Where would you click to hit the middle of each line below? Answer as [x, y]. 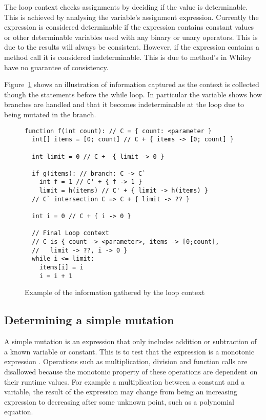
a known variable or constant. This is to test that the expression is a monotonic [129, 351]
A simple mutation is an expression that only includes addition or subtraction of [130, 341]
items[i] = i [61, 268]
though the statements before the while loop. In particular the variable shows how [133, 94]
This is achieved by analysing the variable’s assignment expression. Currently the [131, 17]
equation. [19, 412]
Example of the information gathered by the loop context [115, 292]
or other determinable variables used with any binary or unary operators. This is [131, 37]
